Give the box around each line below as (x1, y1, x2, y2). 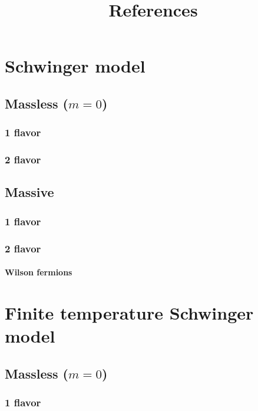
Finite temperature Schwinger (5, 300, 254, 324)
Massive (5, 183, 54, 201)
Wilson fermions (5, 266, 72, 278)
